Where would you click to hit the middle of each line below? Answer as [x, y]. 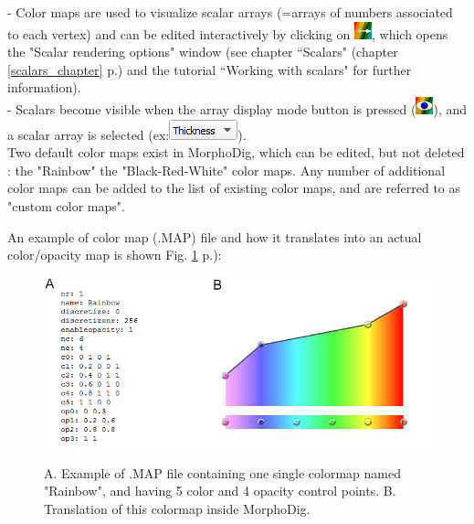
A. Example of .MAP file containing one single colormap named [222, 472]
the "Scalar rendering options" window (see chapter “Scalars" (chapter [203, 52]
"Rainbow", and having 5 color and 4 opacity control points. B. [220, 491]
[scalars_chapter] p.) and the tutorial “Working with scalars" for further [210, 69]
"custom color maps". [66, 205]
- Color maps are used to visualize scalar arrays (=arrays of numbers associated [230, 12]
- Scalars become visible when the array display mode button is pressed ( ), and [237, 108]
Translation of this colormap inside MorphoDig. [177, 508]
